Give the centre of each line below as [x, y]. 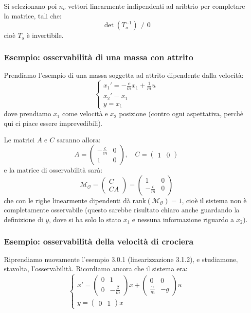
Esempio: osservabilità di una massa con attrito [99, 57]
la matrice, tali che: [33, 15]
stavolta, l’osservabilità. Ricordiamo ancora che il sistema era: [96, 269]
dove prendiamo [27, 113]
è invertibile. [45, 35]
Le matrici [19, 139]
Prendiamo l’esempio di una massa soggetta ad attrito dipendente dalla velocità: [124, 75]
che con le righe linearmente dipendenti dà [67, 200]
